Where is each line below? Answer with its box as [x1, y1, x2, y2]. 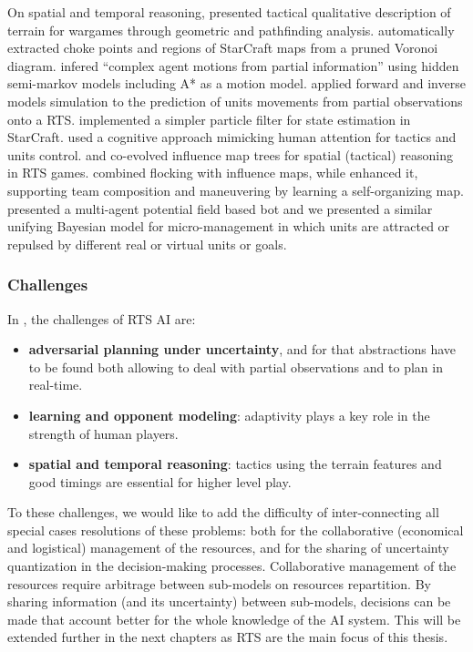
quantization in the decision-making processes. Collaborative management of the [7, 556, 457, 576]
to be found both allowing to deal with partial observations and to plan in [28, 357, 443, 376]
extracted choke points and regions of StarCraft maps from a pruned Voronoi [7, 38, 438, 57]
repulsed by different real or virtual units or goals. [7, 234, 287, 253]
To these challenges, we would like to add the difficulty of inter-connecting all [7, 503, 439, 522]
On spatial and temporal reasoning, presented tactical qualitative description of [7, 3, 451, 21]
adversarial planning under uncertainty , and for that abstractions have [28, 340, 457, 359]
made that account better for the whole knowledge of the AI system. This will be [7, 609, 461, 628]
